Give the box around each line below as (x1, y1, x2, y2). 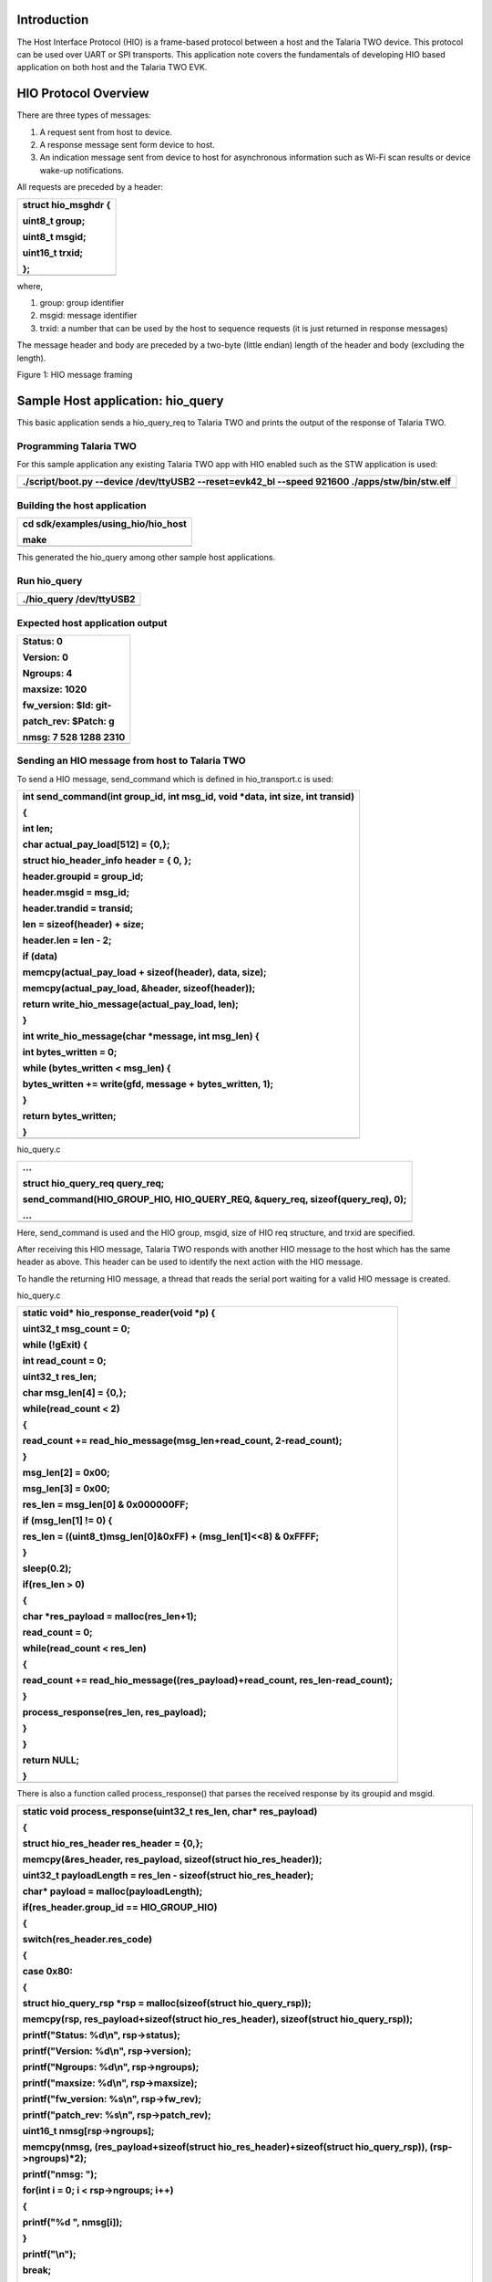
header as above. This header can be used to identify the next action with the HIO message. (16, 1256, 364, 1268)
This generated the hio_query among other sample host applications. (16, 552, 276, 563)
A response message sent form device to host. (39, 139, 216, 150)
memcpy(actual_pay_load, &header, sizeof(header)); (22, 982, 256, 995)
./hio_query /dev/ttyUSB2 (22, 593, 136, 606)
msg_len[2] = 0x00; (22, 1466, 111, 1479)
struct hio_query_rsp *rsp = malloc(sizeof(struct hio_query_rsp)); (22, 1996, 312, 2009)
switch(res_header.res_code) (22, 1932, 153, 1945)
